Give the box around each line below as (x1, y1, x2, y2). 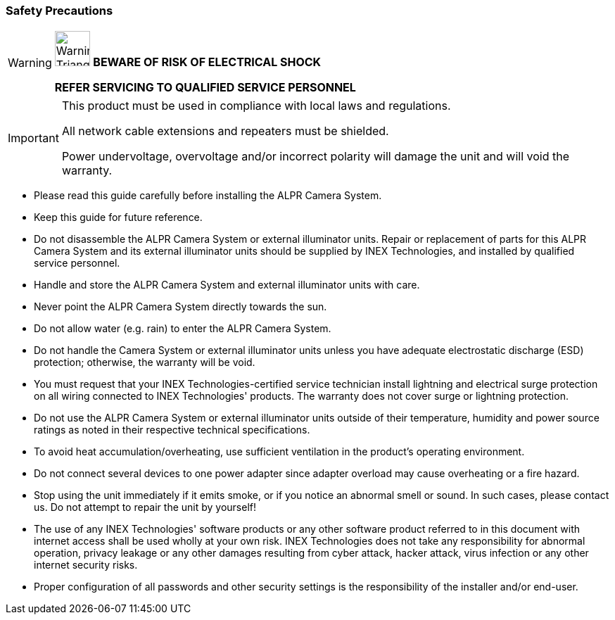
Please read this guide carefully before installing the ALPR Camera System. (34, 189, 382, 202)
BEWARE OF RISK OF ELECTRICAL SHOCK (93, 55, 322, 70)
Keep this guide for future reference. (34, 211, 203, 224)
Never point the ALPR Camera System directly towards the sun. (34, 300, 327, 313)
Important (8, 131, 59, 146)
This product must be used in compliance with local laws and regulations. (61, 99, 451, 113)
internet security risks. (34, 559, 138, 571)
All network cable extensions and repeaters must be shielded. (61, 124, 389, 139)
